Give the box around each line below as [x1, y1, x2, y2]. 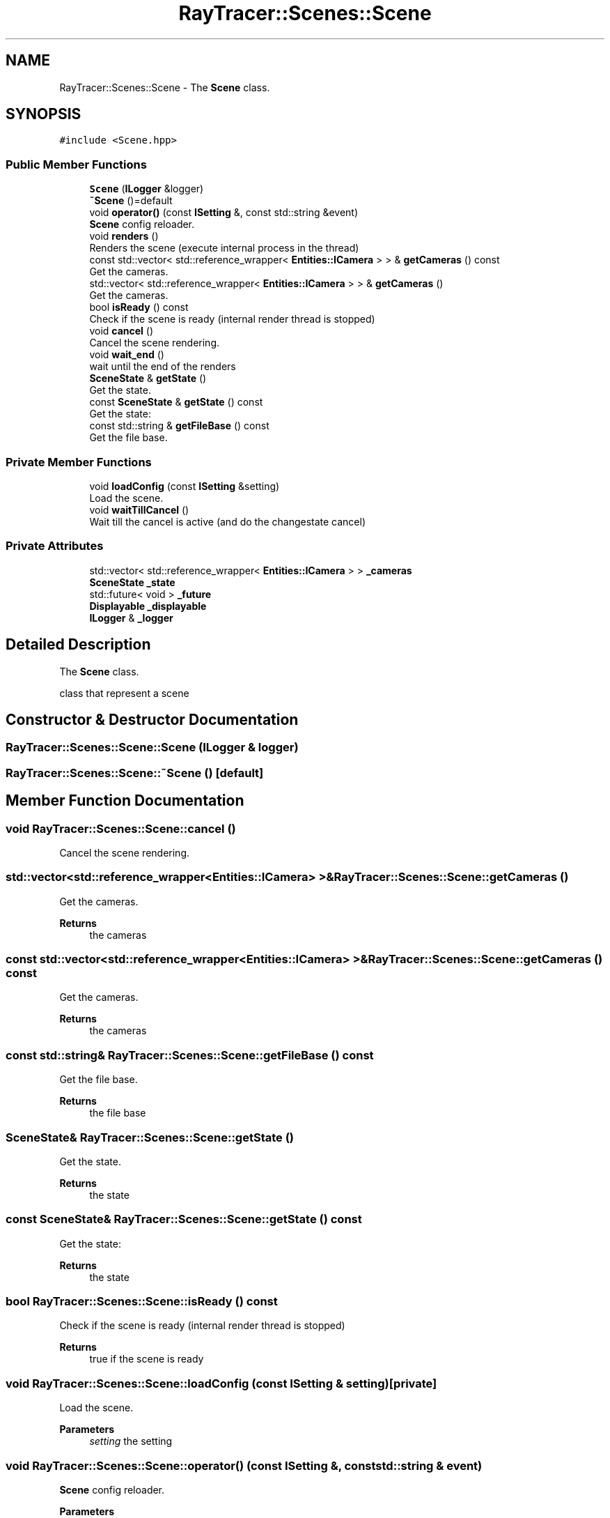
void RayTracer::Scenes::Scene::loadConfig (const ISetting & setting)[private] [6, 1376, 437, 1390]
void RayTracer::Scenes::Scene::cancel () [6, 821, 236, 836]
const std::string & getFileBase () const [89, 420, 269, 432]
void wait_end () [89, 348, 164, 361]
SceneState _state [89, 576, 175, 588]
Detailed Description [6, 636, 151, 654]
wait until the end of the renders [89, 360, 236, 373]
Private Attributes [6, 539, 104, 553]
